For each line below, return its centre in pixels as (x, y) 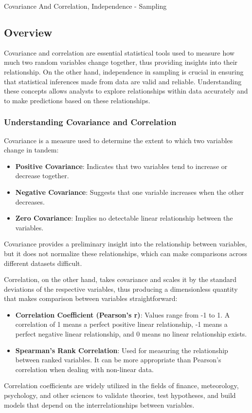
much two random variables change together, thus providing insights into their (121, 62)
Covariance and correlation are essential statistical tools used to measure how (119, 52)
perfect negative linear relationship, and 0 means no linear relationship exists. (131, 334)
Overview (28, 32)
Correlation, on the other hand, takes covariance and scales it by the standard (120, 279)
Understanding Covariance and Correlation (90, 122)
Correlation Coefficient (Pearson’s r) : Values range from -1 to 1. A (123, 314)
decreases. (30, 201)
